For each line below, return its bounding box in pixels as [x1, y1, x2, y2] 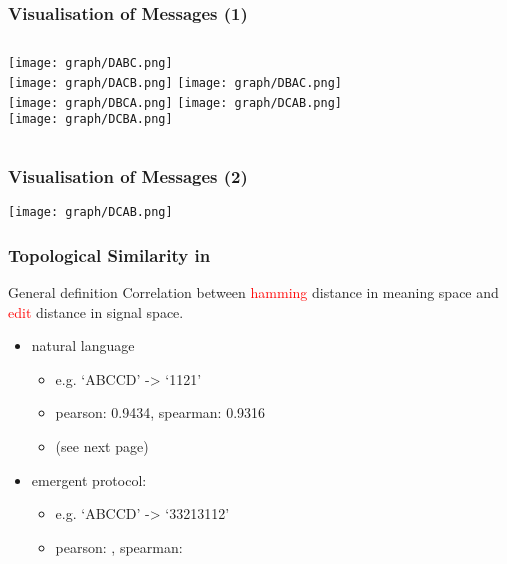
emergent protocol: [31, 469, 147, 490]
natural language [31, 335, 135, 356]
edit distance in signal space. [8, 301, 184, 322]
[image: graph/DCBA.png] [8, 112, 173, 127]
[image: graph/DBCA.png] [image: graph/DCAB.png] [8, 95, 342, 110]
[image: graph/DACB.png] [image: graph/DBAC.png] [8, 75, 342, 90]
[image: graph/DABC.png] [8, 56, 173, 71]
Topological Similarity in [8, 242, 211, 267]
